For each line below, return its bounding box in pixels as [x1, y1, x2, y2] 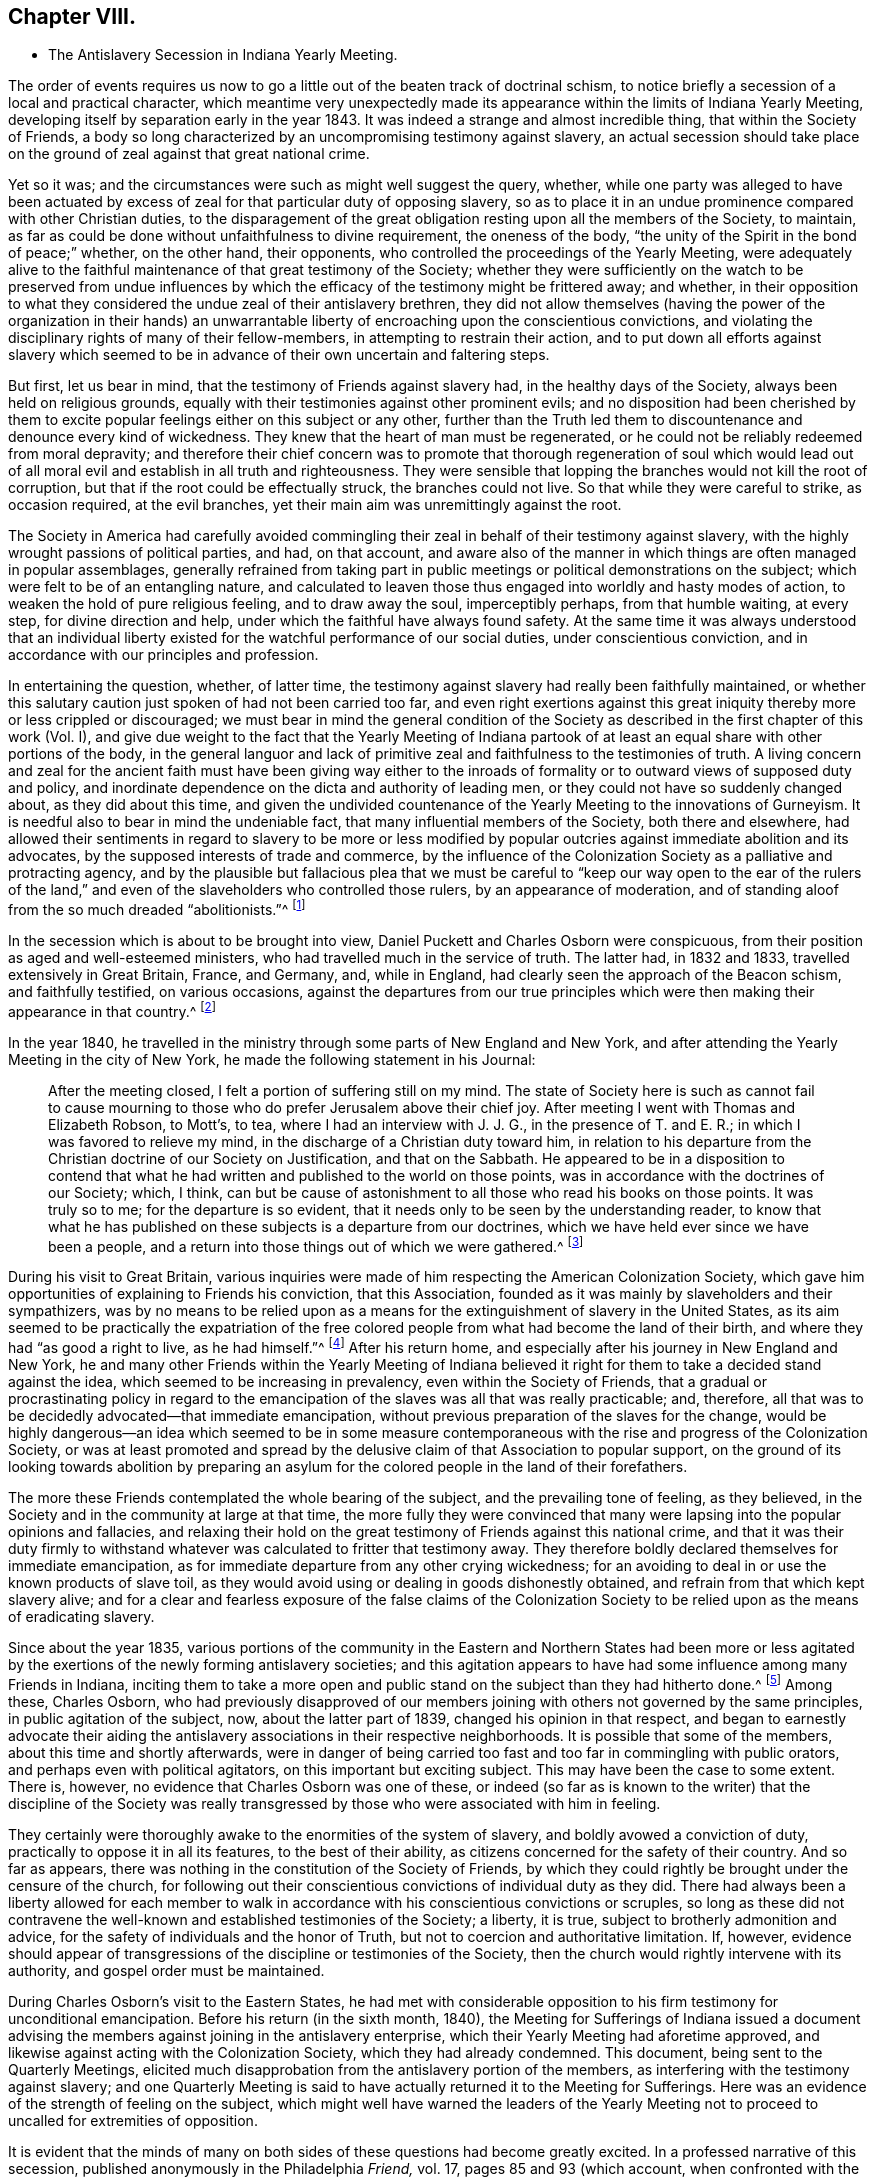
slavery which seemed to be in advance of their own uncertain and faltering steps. [8, 346, 550, 364]
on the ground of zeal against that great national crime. [8, 145, 370, 163]
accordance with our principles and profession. [8, 646, 319, 664]
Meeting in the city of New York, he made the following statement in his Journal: [8, 1050, 536, 1068]
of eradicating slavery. [8, 1608, 155, 1626]
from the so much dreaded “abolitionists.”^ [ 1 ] [8, 898, 306, 919]
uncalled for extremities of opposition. [8, 2111, 258, 2129]
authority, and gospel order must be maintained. [8, 1961, 325, 1979]
